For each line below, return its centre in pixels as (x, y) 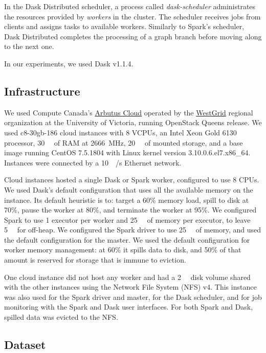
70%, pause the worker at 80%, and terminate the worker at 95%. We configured (130, 210)
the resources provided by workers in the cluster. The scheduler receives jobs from (132, 16)
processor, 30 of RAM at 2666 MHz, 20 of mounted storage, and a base (124, 142)
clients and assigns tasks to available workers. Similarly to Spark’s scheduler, (124, 26)
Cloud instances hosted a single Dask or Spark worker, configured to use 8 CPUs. (132, 180)
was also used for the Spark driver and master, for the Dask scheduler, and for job (133, 297)
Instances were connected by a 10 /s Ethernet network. (93, 162)
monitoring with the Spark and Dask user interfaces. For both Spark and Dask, (129, 307)
